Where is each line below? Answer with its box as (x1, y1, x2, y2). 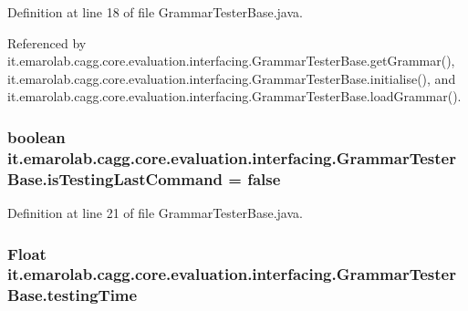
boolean (7, 125, 66, 148)
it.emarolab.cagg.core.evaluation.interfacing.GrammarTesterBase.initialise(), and (7, 68, 456, 88)
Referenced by (7, 33, 87, 52)
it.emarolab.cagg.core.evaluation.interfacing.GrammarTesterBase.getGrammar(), (7, 51, 455, 70)
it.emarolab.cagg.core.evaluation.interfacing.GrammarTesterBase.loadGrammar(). (7, 87, 462, 106)
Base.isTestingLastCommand (7, 167, 223, 190)
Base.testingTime (7, 284, 138, 306)
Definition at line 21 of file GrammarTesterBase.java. (7, 203, 303, 223)
